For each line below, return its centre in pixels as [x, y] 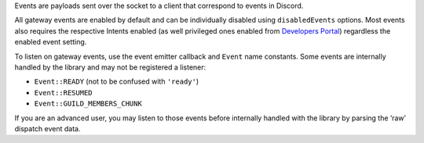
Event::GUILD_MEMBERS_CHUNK [88, 104]
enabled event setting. [51, 42]
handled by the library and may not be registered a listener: [110, 67]
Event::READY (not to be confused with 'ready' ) [117, 81]
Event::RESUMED [64, 93]
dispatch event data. [48, 128]
